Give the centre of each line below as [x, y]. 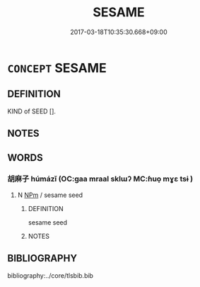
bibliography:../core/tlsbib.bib [51, 275]
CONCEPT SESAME [57, 68]
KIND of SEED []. [32, 111]
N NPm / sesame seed [50, 195]
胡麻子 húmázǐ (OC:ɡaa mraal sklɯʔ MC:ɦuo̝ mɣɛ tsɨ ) [100, 179]
